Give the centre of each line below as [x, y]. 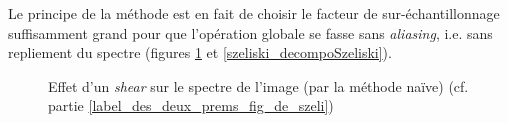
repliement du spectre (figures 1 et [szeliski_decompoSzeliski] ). [200, 52]
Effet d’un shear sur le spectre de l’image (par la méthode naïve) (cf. [258, 85]
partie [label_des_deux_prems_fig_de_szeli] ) [191, 105]
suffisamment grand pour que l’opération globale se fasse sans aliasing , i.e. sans [250, 32]
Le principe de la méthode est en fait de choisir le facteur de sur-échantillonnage [254, 13]
